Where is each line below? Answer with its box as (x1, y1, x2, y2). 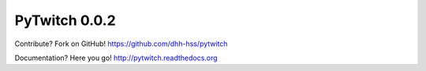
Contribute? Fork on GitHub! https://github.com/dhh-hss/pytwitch (14, 39, 228, 48)
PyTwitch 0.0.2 (14, 12, 116, 29)
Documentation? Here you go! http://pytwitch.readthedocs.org (14, 53, 218, 62)
